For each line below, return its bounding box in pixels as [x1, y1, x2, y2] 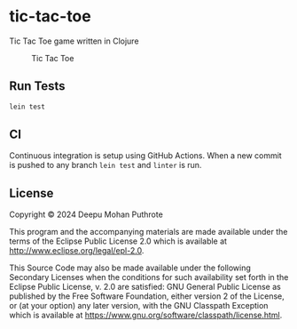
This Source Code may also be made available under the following [9, 262, 251, 273]
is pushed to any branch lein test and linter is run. [9, 160, 202, 171]
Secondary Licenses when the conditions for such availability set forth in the [9, 272, 289, 283]
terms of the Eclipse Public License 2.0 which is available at [9, 236, 228, 246]
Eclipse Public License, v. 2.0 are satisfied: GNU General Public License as [9, 282, 281, 293]
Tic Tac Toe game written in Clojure [9, 36, 139, 46]
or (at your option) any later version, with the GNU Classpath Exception [9, 301, 269, 311]
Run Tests [9, 78, 66, 94]
